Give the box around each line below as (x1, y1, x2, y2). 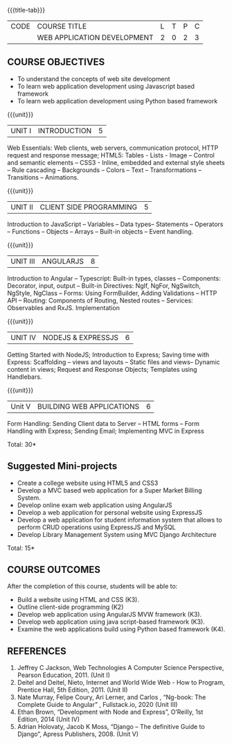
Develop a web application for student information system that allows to (17, 515, 223, 524)
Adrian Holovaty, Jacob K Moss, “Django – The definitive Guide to (17, 723, 206, 731)
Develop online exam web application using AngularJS (17, 501, 172, 509)
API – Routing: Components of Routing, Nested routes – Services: (7, 296, 193, 305)
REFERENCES (7, 645, 67, 657)
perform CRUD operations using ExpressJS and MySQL (17, 523, 176, 531)
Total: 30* (7, 440, 37, 448)
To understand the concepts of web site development (17, 74, 170, 83)
